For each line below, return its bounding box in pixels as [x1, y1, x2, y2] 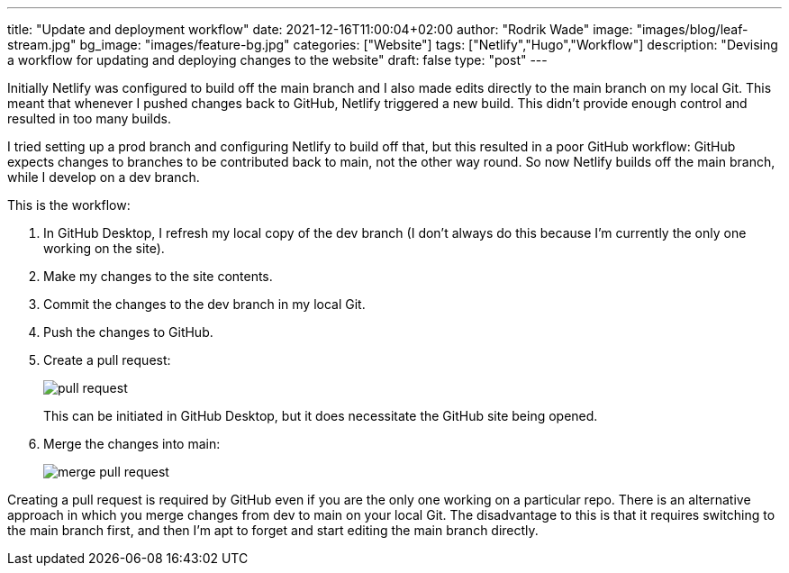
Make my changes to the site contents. [43, 268, 273, 284]
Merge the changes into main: [43, 436, 221, 451]
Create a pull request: [43, 352, 171, 368]
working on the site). [43, 241, 165, 256]
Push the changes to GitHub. [43, 324, 213, 340]
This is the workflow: [7, 197, 131, 213]
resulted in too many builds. [7, 111, 171, 126]
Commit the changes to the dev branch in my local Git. [43, 296, 366, 312]
